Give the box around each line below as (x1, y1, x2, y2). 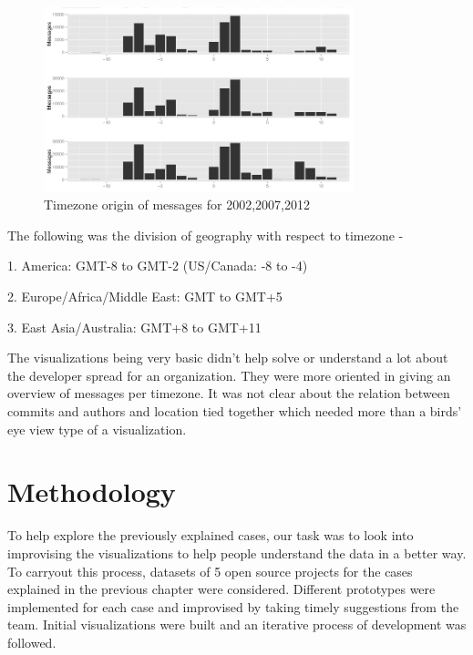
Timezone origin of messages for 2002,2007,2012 (44, 195, 310, 214)
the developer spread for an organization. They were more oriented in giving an (7, 365, 451, 384)
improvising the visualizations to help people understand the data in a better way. (7, 543, 467, 562)
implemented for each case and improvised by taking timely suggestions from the (7, 597, 459, 616)
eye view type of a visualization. (7, 419, 187, 438)
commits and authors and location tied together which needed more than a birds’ (7, 402, 462, 421)
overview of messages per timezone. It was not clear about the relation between (7, 384, 450, 403)
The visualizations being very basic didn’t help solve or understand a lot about (7, 348, 448, 367)
